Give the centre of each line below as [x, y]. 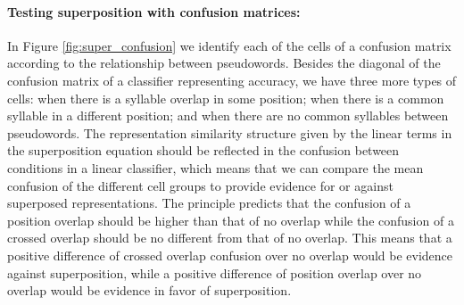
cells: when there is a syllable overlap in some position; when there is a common [226, 98]
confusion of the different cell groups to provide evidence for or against [200, 185]
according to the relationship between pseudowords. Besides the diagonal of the [224, 63]
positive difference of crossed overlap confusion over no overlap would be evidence [230, 255]
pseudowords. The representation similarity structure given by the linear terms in [230, 132]
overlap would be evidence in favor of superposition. [149, 290]
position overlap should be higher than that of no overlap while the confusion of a [231, 220]
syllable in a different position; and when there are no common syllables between [228, 115]
